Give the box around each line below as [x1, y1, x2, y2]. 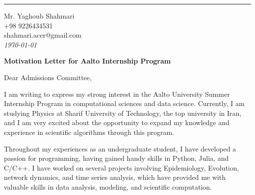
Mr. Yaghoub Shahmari [4, 11, 75, 21]
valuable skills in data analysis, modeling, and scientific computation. [4, 181, 212, 192]
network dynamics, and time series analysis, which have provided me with [4, 172, 226, 182]
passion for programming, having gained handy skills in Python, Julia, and [4, 153, 229, 163]
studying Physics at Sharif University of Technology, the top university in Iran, [4, 108, 242, 118]
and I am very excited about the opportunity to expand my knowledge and [4, 117, 229, 128]
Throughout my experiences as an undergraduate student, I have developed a [4, 143, 236, 153]
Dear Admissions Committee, [4, 72, 92, 82]
